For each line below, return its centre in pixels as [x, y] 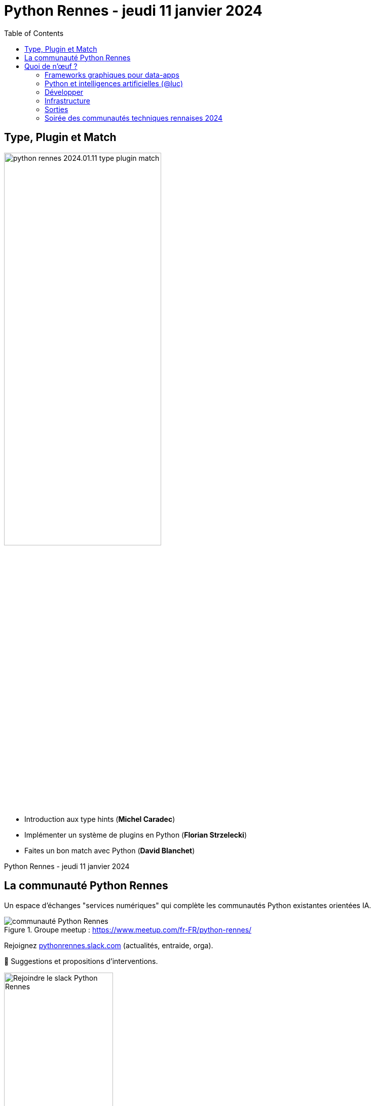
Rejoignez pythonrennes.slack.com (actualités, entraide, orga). [109, 945]
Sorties [57, 109]
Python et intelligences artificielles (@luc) [114, 83]
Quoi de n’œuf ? [51, 66]
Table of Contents [34, 33]
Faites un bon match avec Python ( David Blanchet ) [110, 850]
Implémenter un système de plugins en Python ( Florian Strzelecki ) [136, 835]
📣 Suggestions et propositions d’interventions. [81, 961]
